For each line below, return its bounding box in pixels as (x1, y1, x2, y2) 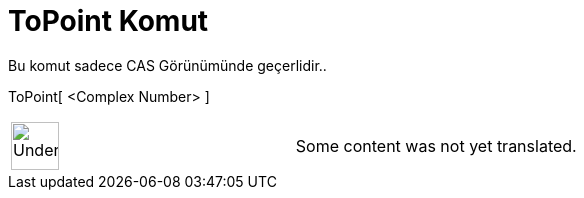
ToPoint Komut (8, 4, 209, 38)
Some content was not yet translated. (295, 135, 577, 156)
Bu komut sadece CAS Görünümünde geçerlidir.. (8, 56, 327, 74)
